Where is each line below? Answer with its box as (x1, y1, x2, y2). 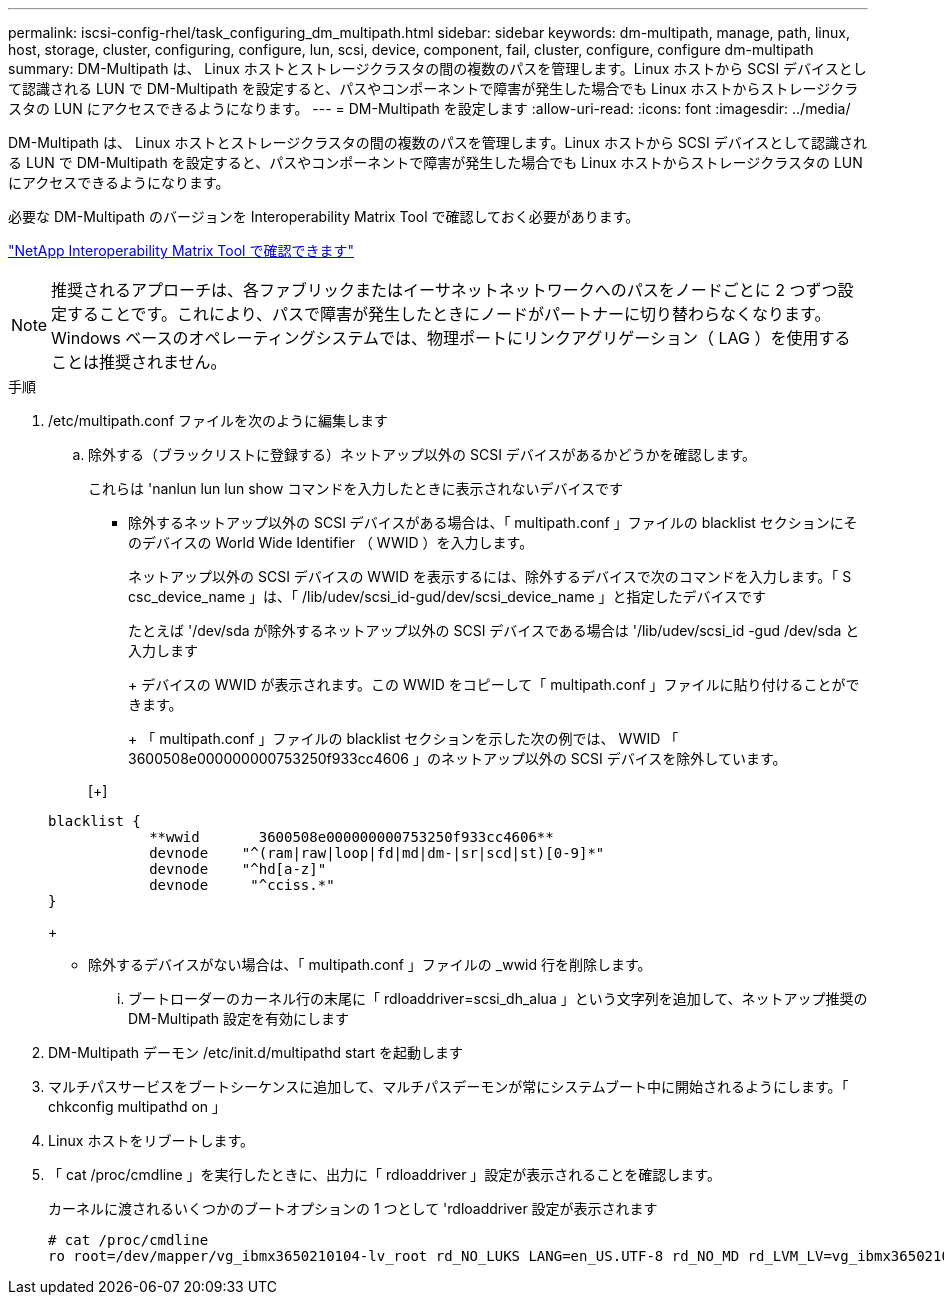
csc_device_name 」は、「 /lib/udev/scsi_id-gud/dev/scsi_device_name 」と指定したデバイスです (128, 588, 767, 605)
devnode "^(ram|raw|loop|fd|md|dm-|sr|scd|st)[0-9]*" (149, 845, 605, 861)
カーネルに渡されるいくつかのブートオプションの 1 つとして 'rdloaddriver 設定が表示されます (48, 1200, 658, 1217)
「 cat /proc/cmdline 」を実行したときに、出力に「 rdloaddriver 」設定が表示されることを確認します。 (48, 1166, 721, 1183)
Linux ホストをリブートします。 (48, 1132, 255, 1149)
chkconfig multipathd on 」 (48, 1098, 227, 1115)
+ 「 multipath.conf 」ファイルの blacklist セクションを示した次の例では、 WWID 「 (128, 730, 679, 747)
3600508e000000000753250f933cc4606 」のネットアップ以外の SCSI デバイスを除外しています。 (128, 750, 787, 767)
